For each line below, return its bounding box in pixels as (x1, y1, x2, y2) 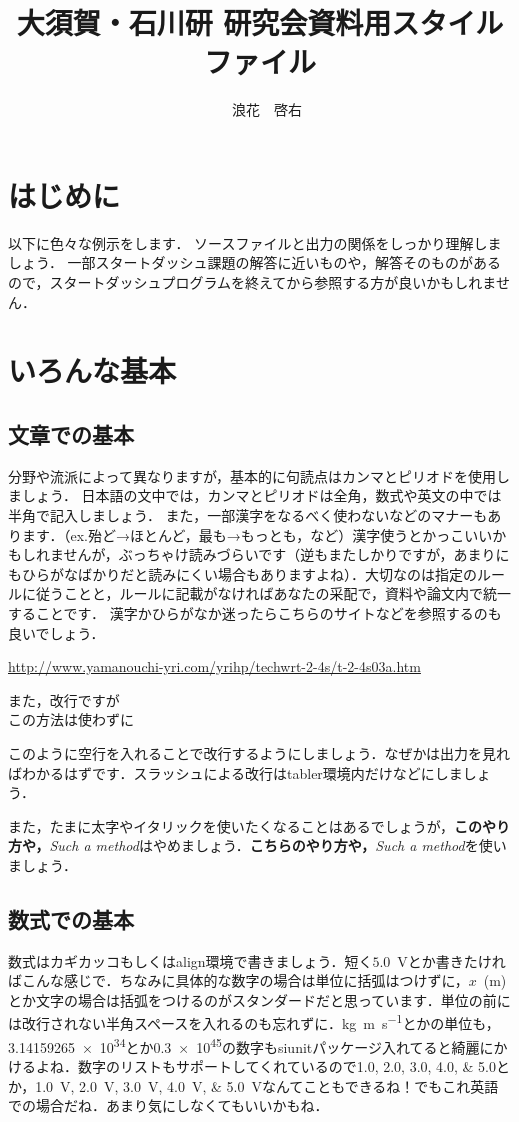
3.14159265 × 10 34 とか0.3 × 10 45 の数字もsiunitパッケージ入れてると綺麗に (8, 1033, 494, 1057)
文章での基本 (8, 418, 134, 449)
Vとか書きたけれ (397, 950, 506, 971)
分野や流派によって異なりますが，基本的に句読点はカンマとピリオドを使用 (8, 465, 497, 486)
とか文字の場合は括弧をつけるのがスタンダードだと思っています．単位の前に (8, 989, 511, 1010)
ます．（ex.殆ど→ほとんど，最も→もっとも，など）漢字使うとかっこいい (21, 524, 493, 545)
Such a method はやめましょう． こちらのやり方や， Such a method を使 (49, 835, 493, 856)
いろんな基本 (8, 350, 177, 391)
